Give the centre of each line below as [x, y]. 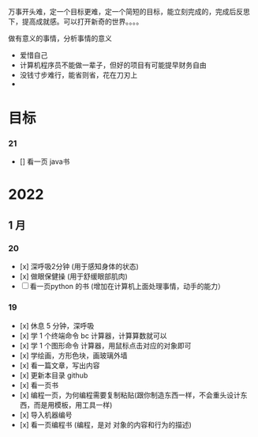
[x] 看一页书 [39, 385]
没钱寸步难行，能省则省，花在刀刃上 [79, 75]
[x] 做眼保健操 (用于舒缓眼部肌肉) [73, 276]
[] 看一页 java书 [45, 161]
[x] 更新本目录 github [54, 375]
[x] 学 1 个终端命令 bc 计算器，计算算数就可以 [93, 336]
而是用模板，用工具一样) [73, 405]
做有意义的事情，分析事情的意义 [60, 38]
